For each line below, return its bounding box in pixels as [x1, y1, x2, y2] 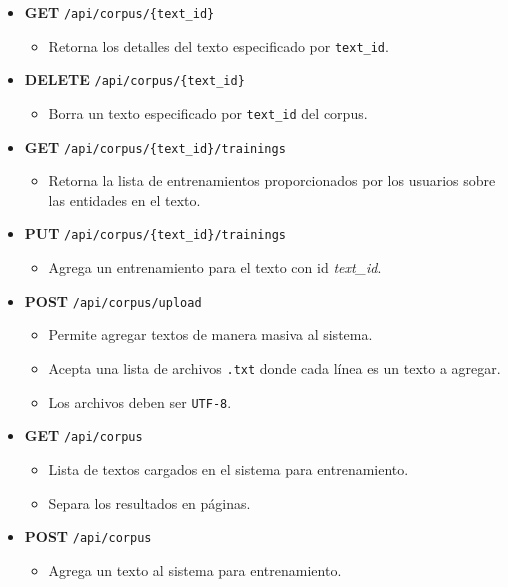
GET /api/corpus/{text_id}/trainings [24, 136, 286, 157]
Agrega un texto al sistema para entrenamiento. [48, 559, 342, 580]
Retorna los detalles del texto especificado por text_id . [48, 35, 389, 56]
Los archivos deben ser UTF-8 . [48, 391, 232, 412]
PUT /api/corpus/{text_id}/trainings [24, 223, 286, 244]
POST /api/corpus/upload [24, 290, 202, 311]
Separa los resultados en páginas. [48, 492, 251, 513]
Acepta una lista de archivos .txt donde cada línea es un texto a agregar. [48, 357, 501, 378]
